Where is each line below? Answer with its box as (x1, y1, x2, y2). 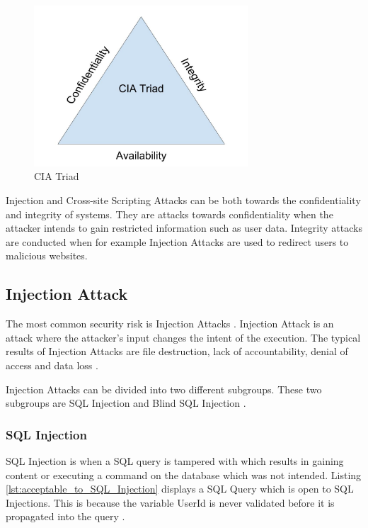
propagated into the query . (6, 509, 125, 524)
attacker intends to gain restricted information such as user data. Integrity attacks (6, 220, 362, 235)
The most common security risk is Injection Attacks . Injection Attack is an (6, 316, 334, 331)
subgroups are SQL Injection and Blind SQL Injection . (6, 395, 246, 410)
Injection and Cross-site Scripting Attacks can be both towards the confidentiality (6, 192, 361, 207)
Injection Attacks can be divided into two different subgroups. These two (6, 381, 322, 396)
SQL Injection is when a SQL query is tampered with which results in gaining (6, 453, 344, 468)
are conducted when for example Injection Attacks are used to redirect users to (6, 234, 349, 249)
